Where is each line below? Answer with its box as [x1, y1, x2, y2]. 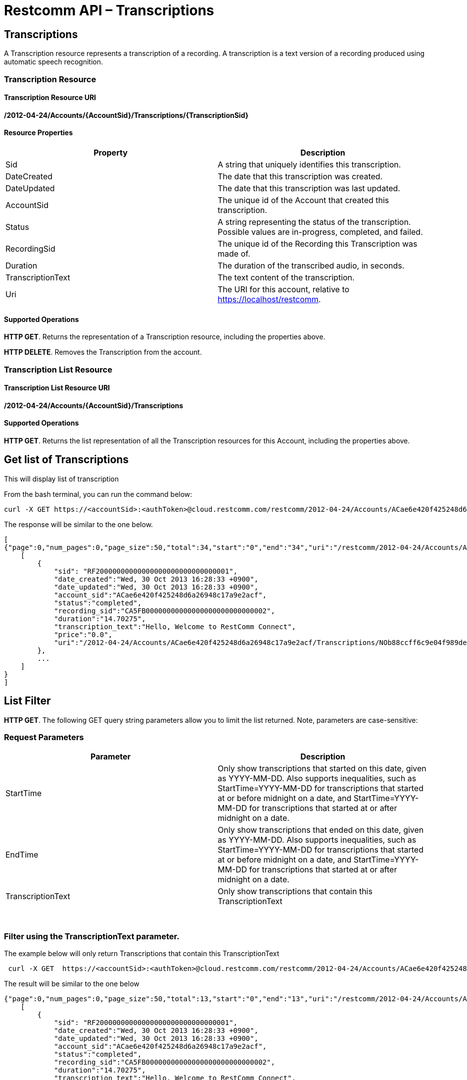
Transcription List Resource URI [4, 383, 110, 392]
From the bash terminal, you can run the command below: [4, 489, 192, 498]
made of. [218, 248, 250, 259]
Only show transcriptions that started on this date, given [218, 763, 426, 774]
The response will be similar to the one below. [4, 520, 153, 529]
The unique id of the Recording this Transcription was [218, 238, 418, 249]
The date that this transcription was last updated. [218, 183, 400, 193]
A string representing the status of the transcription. [218, 216, 411, 227]
